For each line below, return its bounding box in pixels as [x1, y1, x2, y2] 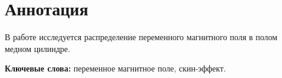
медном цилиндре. [5, 42, 70, 54]
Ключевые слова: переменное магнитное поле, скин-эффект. [5, 62, 226, 74]
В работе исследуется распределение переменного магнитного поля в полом [5, 31, 278, 43]
